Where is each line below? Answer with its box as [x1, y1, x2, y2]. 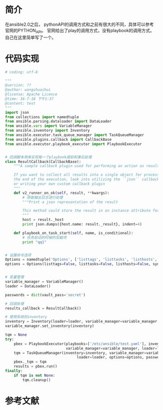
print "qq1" [22, 239, 47, 244]
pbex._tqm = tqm [14, 359, 47, 364]
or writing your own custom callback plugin [14, 182, 105, 187]
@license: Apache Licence [5, 92, 57, 97]
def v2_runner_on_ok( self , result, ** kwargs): [14, 190, 110, 195]
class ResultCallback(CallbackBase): [5, 159, 81, 164]
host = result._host [22, 217, 64, 222]
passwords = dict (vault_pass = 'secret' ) [5, 292, 86, 297]
